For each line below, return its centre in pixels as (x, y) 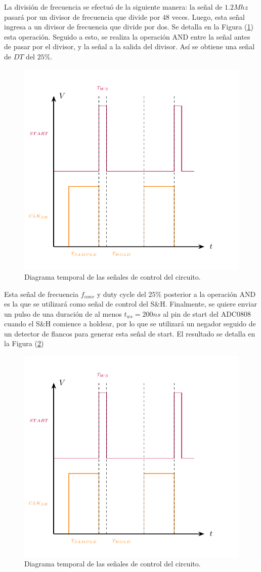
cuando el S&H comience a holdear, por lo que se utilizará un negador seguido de (130, 324)
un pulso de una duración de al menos (63, 313)
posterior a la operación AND (210, 294)
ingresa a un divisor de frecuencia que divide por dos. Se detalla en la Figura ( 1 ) (129, 27)
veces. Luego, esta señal (208, 16)
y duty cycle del (121, 294)
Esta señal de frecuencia (41, 294)
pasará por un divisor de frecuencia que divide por (82, 16)
